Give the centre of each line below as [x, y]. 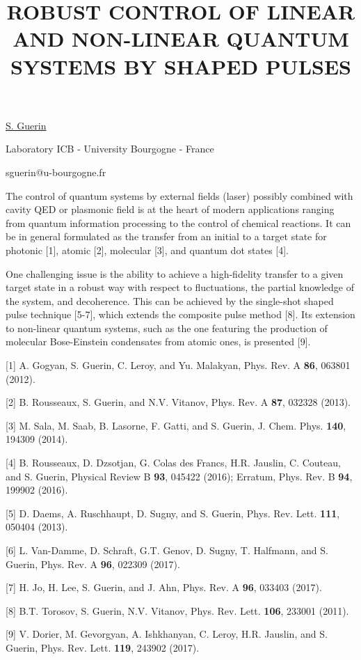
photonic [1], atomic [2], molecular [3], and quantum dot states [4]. [147, 250]
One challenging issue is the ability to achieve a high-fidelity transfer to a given [175, 273]
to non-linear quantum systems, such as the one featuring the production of [167, 328]
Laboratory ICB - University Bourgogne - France [110, 149]
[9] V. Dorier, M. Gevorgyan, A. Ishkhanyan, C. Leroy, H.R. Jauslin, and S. [167, 634]
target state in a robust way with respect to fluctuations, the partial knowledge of [180, 287]
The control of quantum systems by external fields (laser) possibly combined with [179, 195]
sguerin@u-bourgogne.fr [56, 172]
